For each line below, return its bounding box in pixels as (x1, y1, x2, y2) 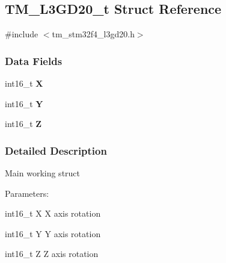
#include (5, 28, 38, 40)
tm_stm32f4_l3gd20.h (52, 28, 135, 40)
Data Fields (5, 53, 63, 68)
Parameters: (5, 187, 49, 199)
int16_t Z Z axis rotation (5, 247, 99, 260)
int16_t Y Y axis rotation (5, 227, 101, 240)
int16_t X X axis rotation (5, 207, 101, 220)
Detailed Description (5, 143, 107, 158)
